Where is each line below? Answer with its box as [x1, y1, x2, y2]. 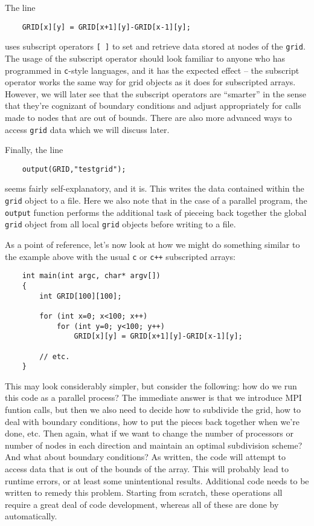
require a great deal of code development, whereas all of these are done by [5, 498, 279, 510]
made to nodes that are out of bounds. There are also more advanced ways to [5, 111, 292, 123]
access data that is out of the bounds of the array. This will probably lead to [5, 462, 289, 475]
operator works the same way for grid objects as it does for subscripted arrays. [5, 76, 296, 88]
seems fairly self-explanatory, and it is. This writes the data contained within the [5, 182, 304, 195]
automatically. [5, 510, 57, 522]
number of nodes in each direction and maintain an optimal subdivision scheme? [5, 438, 303, 451]
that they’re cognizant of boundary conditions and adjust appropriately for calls [5, 99, 301, 112]
